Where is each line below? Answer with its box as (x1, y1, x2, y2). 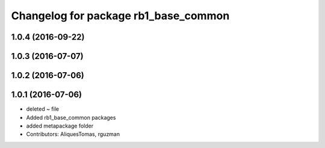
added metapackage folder (26, 122, 93, 129)
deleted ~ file (26, 105, 60, 113)
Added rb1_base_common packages (26, 114, 116, 121)
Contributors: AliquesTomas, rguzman (26, 131, 120, 138)
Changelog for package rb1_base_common (11, 9, 230, 22)
